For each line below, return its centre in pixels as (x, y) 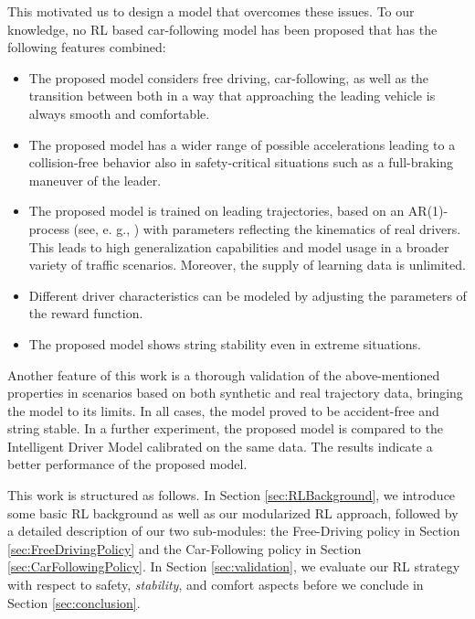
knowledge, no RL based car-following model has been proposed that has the (222, 29)
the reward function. (86, 313)
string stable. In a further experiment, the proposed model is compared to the (225, 428)
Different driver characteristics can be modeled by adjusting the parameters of (248, 295)
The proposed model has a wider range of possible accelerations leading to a (242, 144)
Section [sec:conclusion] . (74, 602)
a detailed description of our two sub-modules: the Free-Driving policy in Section (234, 531)
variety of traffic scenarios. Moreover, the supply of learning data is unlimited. (247, 265)
